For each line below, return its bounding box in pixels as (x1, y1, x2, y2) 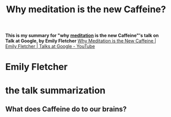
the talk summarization (5, 84, 106, 96)
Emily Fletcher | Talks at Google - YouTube (5, 43, 95, 50)
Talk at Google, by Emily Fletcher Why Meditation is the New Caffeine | (5, 38, 156, 44)
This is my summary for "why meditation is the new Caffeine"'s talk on (5, 32, 159, 39)
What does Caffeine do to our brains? (5, 105, 127, 113)
